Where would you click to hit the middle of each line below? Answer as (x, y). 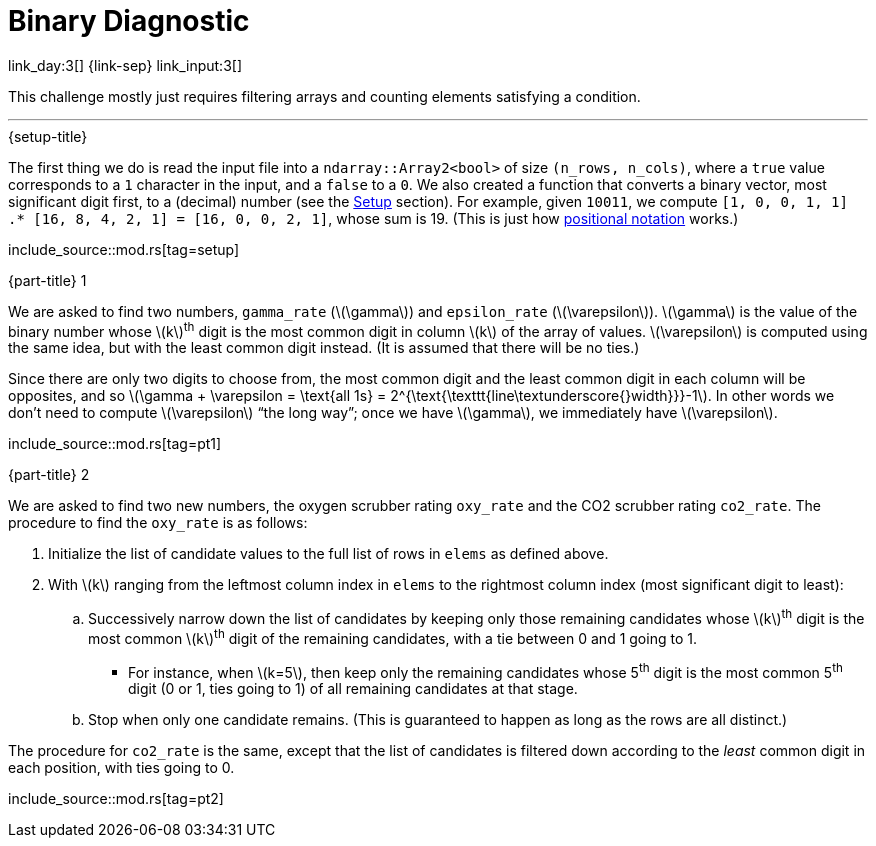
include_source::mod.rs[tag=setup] (124, 249)
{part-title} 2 (49, 475)
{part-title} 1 (47, 280)
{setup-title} (48, 136)
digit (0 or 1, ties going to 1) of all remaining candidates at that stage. (353, 689)
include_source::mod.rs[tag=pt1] (115, 444)
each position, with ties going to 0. (121, 768)
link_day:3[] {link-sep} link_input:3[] (125, 65)
